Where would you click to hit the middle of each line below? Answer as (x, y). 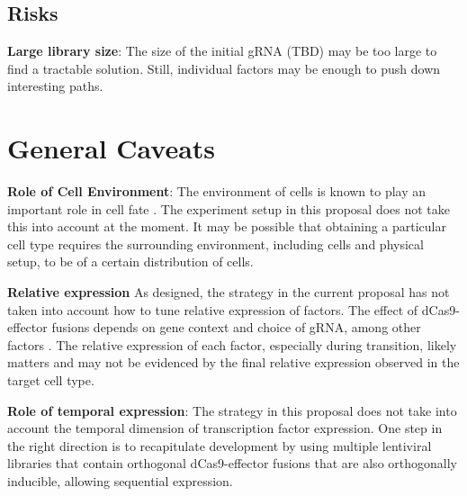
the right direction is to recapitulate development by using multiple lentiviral (220, 445)
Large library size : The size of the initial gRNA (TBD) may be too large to (222, 51)
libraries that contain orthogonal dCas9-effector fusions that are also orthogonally (232, 463)
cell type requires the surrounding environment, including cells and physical (216, 243)
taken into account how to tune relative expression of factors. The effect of (213, 309)
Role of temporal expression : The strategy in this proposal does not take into (232, 410)
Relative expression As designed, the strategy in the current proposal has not (229, 292)
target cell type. (51, 380)
